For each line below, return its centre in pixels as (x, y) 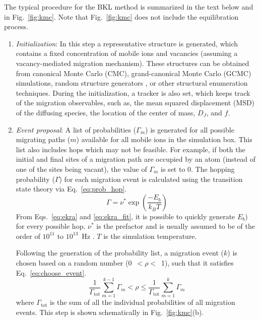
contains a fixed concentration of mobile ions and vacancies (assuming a (127, 53)
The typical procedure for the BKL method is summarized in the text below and (129, 7)
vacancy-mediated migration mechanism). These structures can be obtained (133, 63)
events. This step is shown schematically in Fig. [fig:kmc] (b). (110, 312)
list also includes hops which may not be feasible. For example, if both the (131, 149)
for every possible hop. (51, 226)
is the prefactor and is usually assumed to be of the (176, 226)
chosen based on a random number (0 (74, 263)
